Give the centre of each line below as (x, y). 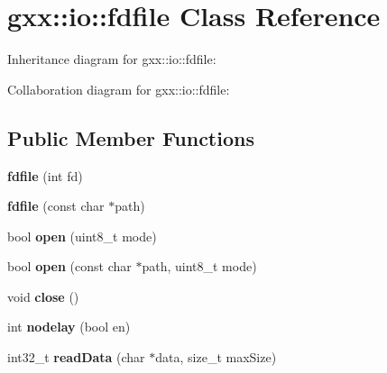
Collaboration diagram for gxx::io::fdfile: (119, 89)
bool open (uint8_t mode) (82, 236)
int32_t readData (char (76, 357)
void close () (43, 296)
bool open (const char (69, 266)
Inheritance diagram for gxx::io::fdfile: (112, 59)
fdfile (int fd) (45, 175)
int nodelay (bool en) (69, 327)
